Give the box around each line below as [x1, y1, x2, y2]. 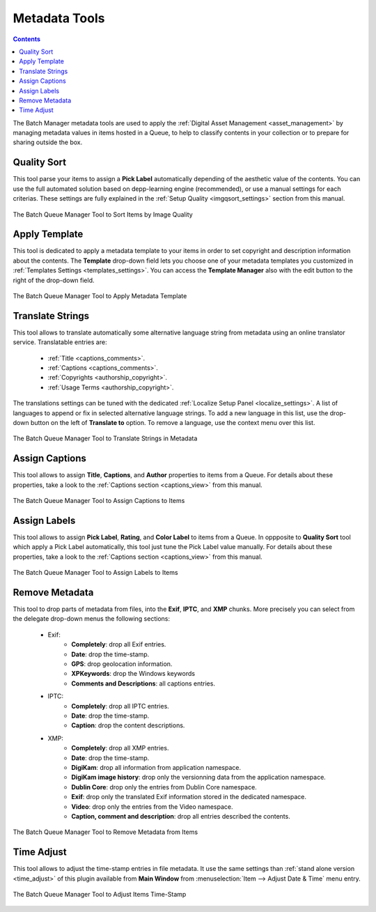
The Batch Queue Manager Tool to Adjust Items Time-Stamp [13, 890, 187, 898]
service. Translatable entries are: [13, 338, 107, 346]
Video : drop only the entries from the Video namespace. [71, 802, 233, 811]
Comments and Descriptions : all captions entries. [71, 679, 216, 688]
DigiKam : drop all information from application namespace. [71, 763, 242, 771]
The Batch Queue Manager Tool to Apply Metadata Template [13, 292, 187, 300]
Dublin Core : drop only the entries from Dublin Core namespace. [71, 782, 257, 791]
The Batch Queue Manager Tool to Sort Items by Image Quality [13, 210, 193, 219]
